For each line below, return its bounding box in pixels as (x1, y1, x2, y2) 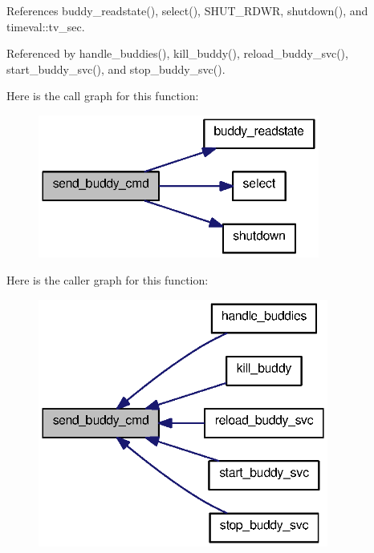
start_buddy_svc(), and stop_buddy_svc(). (6, 60, 226, 77)
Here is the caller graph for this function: (6, 272, 209, 289)
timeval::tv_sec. (6, 18, 85, 34)
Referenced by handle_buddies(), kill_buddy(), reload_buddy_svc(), (6, 45, 348, 62)
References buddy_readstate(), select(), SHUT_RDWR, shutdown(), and (6, 2, 368, 18)
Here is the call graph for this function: (6, 87, 199, 104)
